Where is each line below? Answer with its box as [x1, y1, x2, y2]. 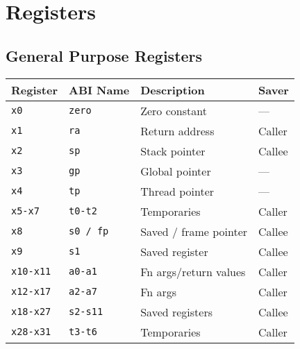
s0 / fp [68, 225, 109, 237]
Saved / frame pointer [140, 223, 248, 239]
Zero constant [140, 102, 207, 119]
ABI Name [68, 81, 130, 98]
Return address [140, 122, 215, 139]
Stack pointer [140, 142, 206, 159]
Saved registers [140, 303, 212, 320]
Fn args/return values [140, 263, 246, 280]
